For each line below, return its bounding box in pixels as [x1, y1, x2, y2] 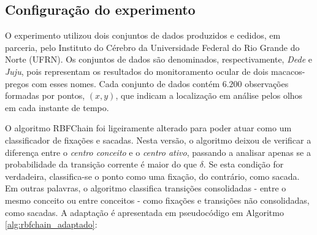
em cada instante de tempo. [5, 101, 109, 114]
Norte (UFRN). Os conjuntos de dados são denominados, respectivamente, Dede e [5, 53, 312, 66]
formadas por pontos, [5, 89, 85, 102]
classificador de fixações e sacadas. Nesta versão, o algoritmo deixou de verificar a [5, 133, 311, 146]
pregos [5, 77, 29, 90]
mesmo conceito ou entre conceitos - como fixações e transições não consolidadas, [5, 193, 310, 206]
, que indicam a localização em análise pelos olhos [115, 89, 303, 102]
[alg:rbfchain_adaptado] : [5, 218, 97, 231]
